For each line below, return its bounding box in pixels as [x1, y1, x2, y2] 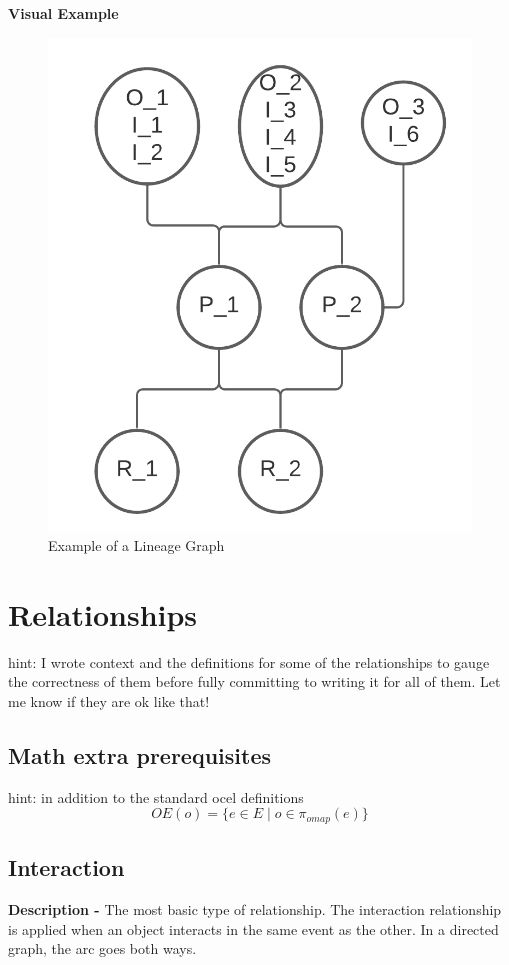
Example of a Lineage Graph [48, 535, 225, 556]
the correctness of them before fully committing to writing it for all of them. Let [8, 671, 501, 692]
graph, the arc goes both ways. [8, 938, 197, 959]
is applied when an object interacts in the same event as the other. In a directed [8, 918, 499, 939]
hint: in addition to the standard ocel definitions [8, 786, 304, 807]
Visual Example [8, 3, 119, 23]
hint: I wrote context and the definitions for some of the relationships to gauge [8, 651, 490, 672]
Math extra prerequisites [8, 740, 272, 771]
